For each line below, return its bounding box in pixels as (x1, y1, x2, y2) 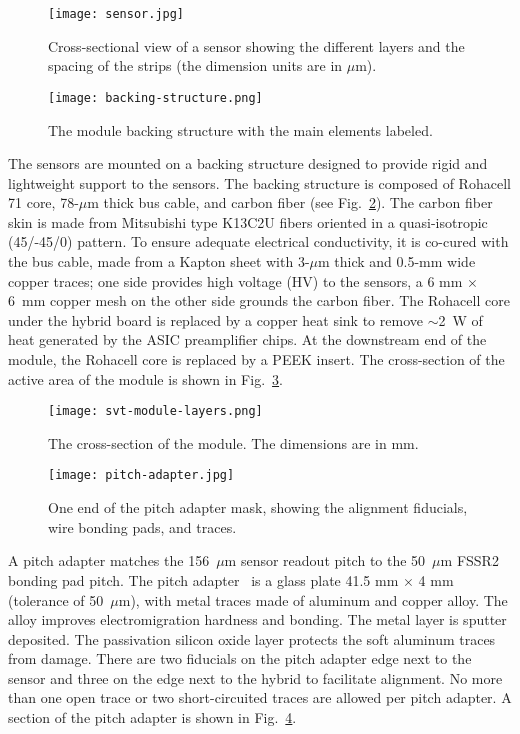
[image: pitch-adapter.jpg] (48, 468, 235, 483)
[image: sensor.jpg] (48, 7, 185, 21)
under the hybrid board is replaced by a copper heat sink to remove (8, 309, 423, 330)
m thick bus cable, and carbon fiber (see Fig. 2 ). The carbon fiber (87, 192, 493, 213)
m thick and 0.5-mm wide (318, 251, 476, 272)
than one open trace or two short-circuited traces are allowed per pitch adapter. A (8, 687, 512, 708)
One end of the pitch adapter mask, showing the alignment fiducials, (48, 497, 468, 518)
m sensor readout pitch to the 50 (224, 550, 426, 571)
